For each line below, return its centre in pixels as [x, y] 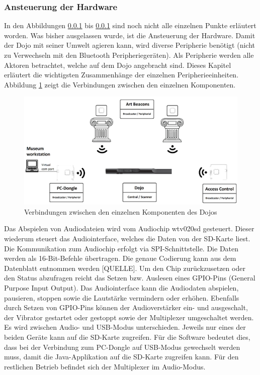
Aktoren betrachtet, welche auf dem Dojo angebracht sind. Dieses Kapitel [118, 65]
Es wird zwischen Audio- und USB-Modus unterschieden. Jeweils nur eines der [125, 327]
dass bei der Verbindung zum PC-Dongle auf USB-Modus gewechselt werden [122, 347]
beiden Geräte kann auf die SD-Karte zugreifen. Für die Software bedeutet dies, [127, 337]
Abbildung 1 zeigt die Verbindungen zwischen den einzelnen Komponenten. [120, 84]
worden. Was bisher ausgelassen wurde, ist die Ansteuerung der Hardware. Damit [130, 35]
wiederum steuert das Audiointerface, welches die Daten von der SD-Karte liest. [127, 239]
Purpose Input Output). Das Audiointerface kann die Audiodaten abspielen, [121, 288]
